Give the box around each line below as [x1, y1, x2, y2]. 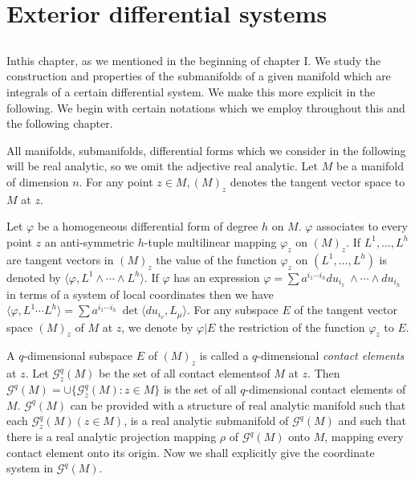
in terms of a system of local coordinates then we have [6, 285, 274, 302]
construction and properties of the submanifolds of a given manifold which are [6, 67, 391, 84]
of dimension [6, 173, 69, 190]
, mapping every [324, 428, 404, 445]
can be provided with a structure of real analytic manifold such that [70, 396, 406, 413]
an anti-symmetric [44, 233, 135, 250]
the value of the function [156, 251, 277, 268]
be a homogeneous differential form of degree [37, 218, 258, 235]
